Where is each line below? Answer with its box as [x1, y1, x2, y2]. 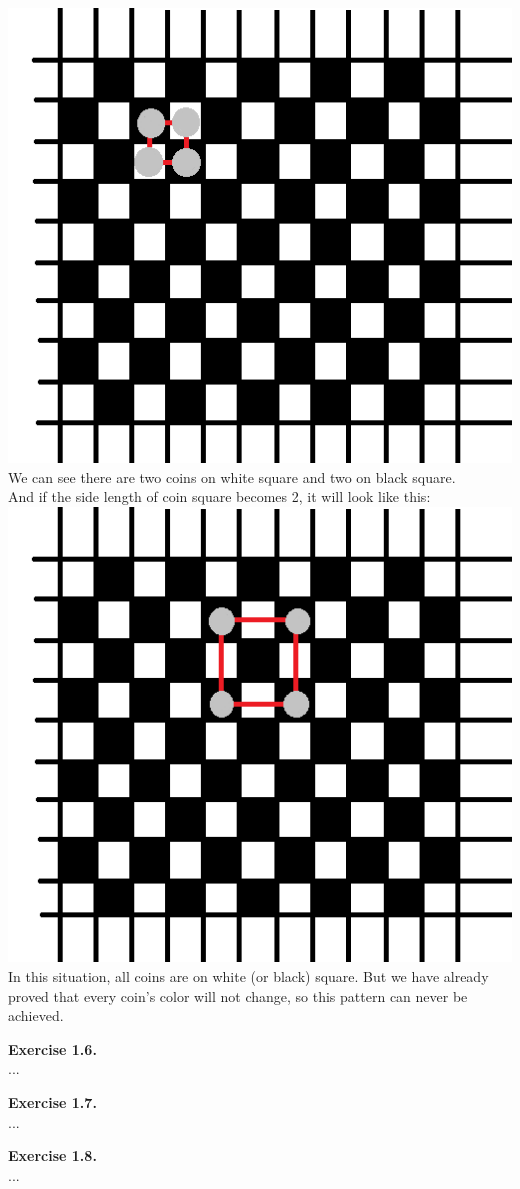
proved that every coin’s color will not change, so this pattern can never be [8, 985, 468, 1006]
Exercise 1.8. [8, 1145, 97, 1166]
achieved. [8, 1005, 64, 1026]
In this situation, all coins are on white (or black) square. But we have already [8, 965, 489, 986]
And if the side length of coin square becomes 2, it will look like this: [8, 486, 431, 507]
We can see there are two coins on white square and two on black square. [8, 466, 456, 487]
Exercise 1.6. [8, 1038, 97, 1059]
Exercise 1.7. [8, 1091, 97, 1112]
